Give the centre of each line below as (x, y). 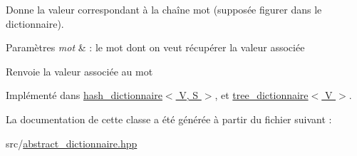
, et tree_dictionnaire (262, 95)
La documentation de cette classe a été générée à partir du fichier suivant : (169, 119)
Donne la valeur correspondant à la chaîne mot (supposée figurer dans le (164, 9)
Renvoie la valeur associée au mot (79, 71)
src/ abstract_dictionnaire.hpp (72, 143)
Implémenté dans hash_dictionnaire (84, 95)
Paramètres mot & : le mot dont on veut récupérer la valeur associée (155, 47)
